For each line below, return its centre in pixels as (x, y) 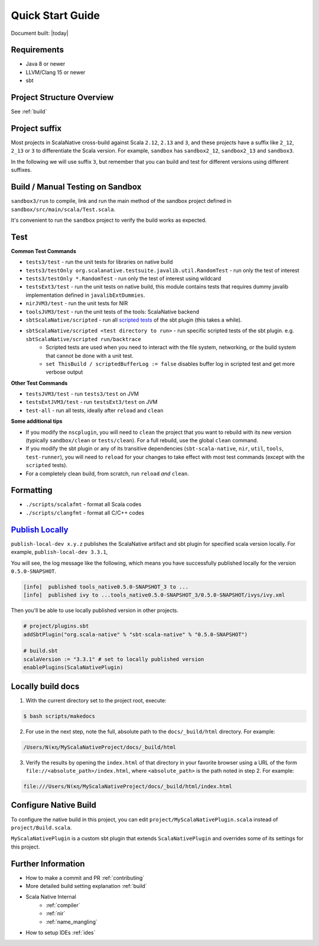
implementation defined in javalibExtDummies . (85, 295)
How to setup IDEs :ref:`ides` (61, 932)
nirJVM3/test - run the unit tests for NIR (77, 303)
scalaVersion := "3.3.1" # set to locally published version (114, 659)
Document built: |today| (40, 33)
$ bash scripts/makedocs (59, 716)
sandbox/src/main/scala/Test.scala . (63, 209)
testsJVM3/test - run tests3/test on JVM (82, 394)
